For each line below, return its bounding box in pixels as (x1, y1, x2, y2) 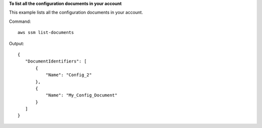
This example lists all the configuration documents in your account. (9, 10, 143, 16)
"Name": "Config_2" (45, 72, 92, 78)
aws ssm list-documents (17, 30, 74, 35)
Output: (9, 40, 24, 46)
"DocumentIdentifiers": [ (25, 59, 87, 64)
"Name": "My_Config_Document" (45, 93, 117, 98)
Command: (9, 18, 31, 24)
